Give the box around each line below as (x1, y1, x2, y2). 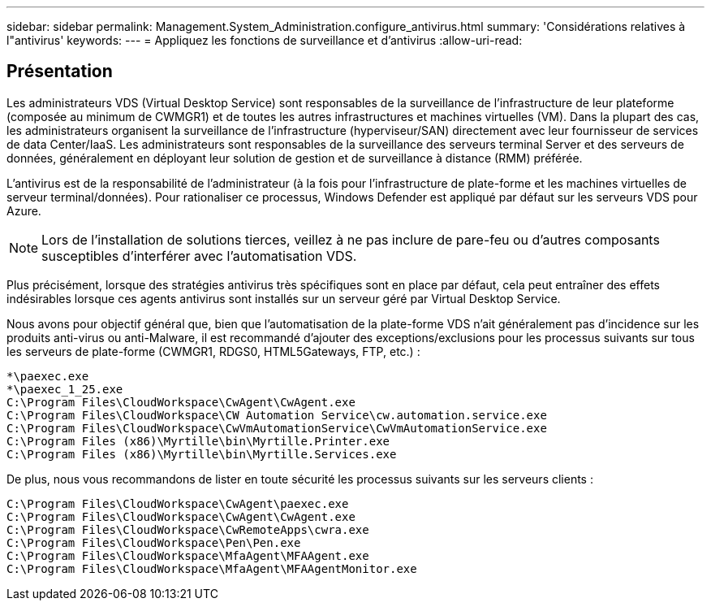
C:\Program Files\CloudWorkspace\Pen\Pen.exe (6, 535, 301, 549)
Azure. (6, 203, 41, 218)
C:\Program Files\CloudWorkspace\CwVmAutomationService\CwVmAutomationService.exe (6, 421, 547, 435)
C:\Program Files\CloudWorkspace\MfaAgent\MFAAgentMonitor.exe (6, 561, 417, 575)
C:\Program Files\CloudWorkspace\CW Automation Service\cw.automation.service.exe (6, 408, 547, 422)
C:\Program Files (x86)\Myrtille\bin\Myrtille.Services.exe (6, 447, 397, 461)
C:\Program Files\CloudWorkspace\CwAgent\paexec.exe (6, 496, 349, 510)
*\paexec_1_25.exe (6, 382, 123, 396)
